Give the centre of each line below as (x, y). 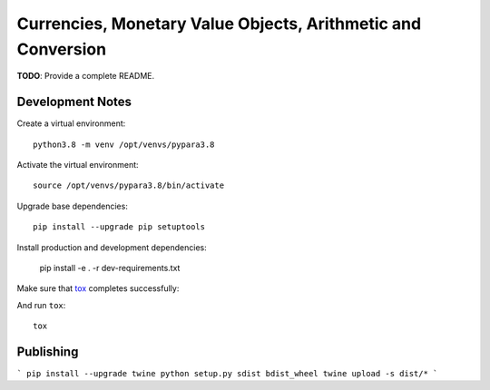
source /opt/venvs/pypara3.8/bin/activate (129, 185)
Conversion (62, 49)
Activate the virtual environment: (78, 165)
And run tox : (41, 305)
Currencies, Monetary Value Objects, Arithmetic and (219, 24)
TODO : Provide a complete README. (86, 76)
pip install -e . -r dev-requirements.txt (110, 268)
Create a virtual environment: (71, 123)
